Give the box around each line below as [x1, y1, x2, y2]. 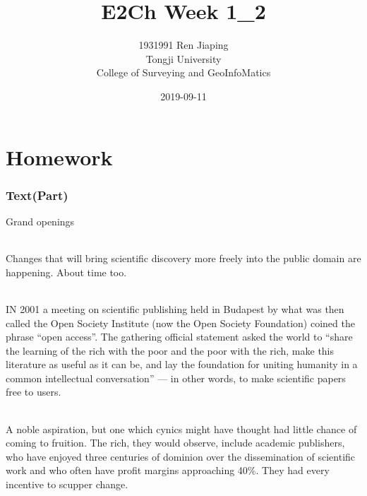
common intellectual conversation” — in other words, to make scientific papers [6, 370, 346, 385]
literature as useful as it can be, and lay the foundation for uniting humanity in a [6, 357, 358, 372]
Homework [6, 142, 113, 171]
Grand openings [6, 213, 75, 228]
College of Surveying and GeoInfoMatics [96, 65, 271, 80]
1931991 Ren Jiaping [138, 37, 229, 52]
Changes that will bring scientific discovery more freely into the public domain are [6, 251, 361, 266]
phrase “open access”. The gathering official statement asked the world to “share [6, 329, 353, 344]
